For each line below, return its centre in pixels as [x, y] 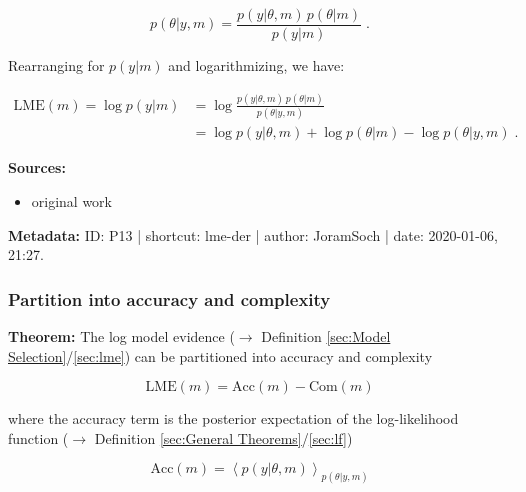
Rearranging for [56, 65]
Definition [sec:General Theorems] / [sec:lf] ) [223, 437]
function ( [38, 437]
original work [72, 200]
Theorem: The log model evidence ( [121, 335]
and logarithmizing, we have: [256, 65]
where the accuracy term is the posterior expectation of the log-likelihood [233, 418]
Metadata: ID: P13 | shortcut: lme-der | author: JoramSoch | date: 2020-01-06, [253, 234]
